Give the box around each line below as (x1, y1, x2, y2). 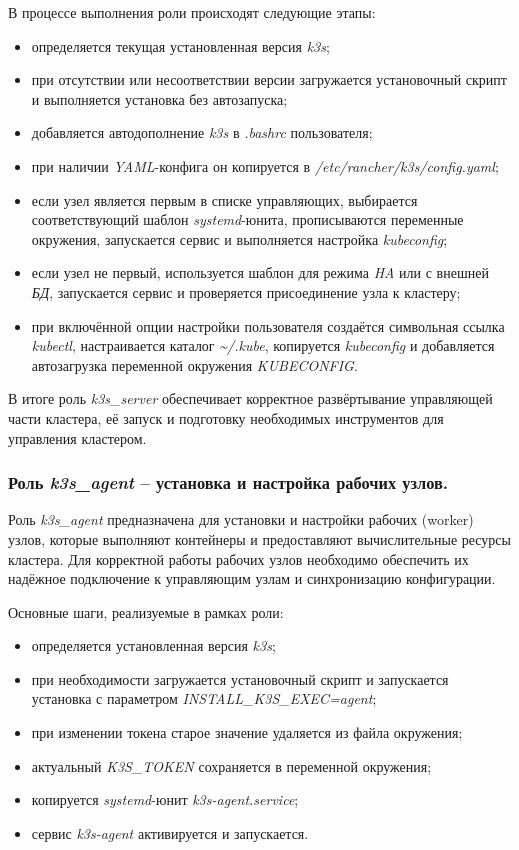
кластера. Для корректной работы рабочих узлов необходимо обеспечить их (8, 548, 469, 569)
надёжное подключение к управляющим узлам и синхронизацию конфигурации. (8, 568, 496, 589)
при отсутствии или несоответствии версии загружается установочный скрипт (31, 69, 507, 90)
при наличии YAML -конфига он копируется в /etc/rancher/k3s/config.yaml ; (31, 155, 499, 176)
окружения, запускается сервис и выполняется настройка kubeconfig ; (31, 228, 448, 249)
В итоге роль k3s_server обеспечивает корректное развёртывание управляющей (8, 388, 493, 409)
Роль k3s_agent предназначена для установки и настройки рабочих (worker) (8, 509, 474, 530)
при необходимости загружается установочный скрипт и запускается (31, 668, 449, 689)
